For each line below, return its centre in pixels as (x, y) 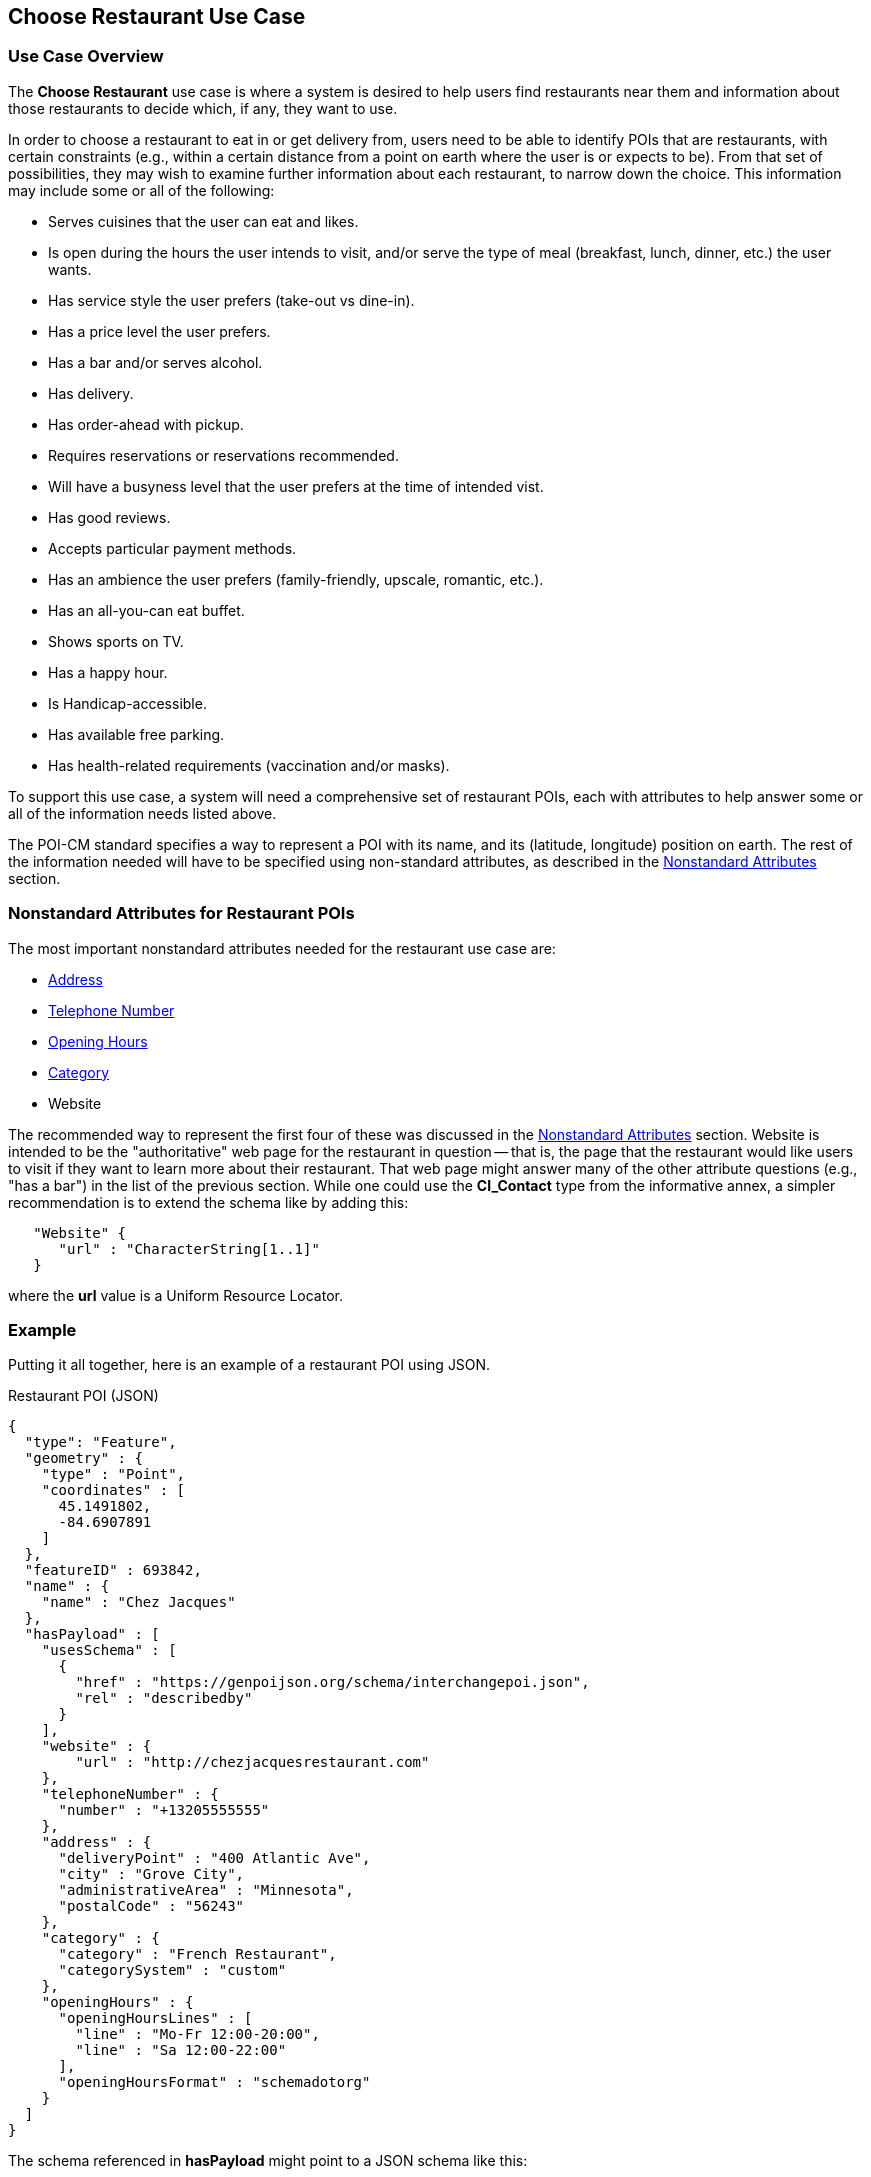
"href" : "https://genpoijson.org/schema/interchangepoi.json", (332, 1682)
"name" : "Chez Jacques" (138, 1602)
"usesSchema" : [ (109, 1650)
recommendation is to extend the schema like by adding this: (208, 1202)
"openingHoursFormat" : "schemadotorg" (214, 2082)
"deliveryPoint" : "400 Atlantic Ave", (214, 1858)
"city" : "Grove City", (151, 1874)
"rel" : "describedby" (164, 1698)
